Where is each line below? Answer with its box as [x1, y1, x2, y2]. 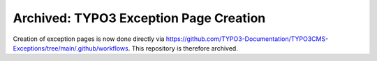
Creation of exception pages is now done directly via [13, 35, 165, 43]
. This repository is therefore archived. [128, 44, 239, 52]
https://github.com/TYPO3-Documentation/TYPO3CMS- [165, 35, 329, 43]
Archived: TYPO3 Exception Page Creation [13, 10, 266, 26]
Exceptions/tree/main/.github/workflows [13, 44, 128, 52]
